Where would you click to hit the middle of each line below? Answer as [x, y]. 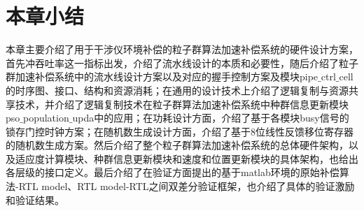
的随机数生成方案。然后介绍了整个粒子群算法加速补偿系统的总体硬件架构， [177, 145]
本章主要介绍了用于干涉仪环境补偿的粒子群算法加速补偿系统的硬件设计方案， [182, 49]
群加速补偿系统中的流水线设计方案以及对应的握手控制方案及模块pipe [162, 77]
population [46, 118]
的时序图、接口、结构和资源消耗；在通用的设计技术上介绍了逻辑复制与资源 [177, 90]
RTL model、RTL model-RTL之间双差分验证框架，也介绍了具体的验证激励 [187, 186]
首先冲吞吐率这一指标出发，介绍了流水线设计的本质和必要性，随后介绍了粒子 [182, 63]
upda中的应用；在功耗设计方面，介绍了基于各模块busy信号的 [211, 118]
